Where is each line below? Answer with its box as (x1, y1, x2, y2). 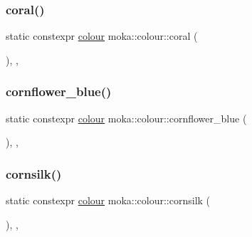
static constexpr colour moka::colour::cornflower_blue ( (6, 110, 247, 125)
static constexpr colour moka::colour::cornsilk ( (6, 193, 211, 208)
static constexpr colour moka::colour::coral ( (6, 28, 198, 43)
